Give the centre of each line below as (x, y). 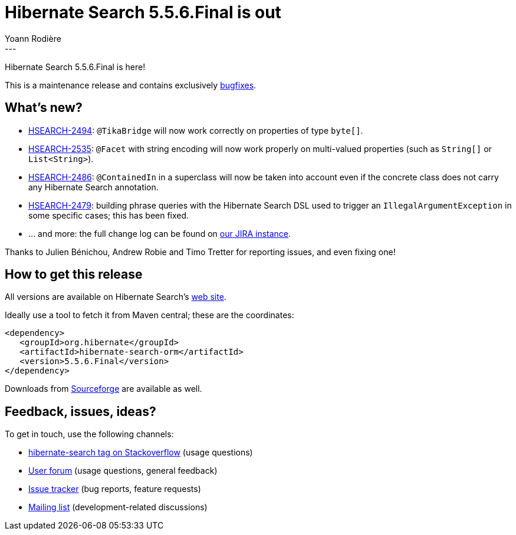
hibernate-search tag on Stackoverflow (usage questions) (141, 453)
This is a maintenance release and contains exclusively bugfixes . (131, 85)
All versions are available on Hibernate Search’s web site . (116, 297)
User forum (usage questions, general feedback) (123, 471)
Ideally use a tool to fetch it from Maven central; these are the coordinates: (149, 315)
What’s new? (44, 108)
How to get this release (74, 275)
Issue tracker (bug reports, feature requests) (115, 489)
